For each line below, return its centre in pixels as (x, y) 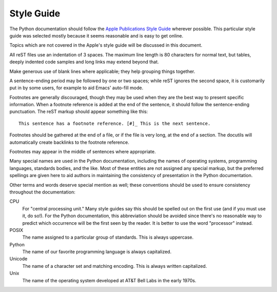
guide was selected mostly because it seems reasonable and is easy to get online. (96, 35)
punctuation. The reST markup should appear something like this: (79, 112)
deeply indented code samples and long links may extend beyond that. (84, 62)
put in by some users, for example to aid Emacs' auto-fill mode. (76, 88)
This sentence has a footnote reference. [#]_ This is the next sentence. (115, 123)
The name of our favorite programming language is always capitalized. (97, 252)
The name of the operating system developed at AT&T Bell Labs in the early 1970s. (109, 280)
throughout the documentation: (42, 192)
